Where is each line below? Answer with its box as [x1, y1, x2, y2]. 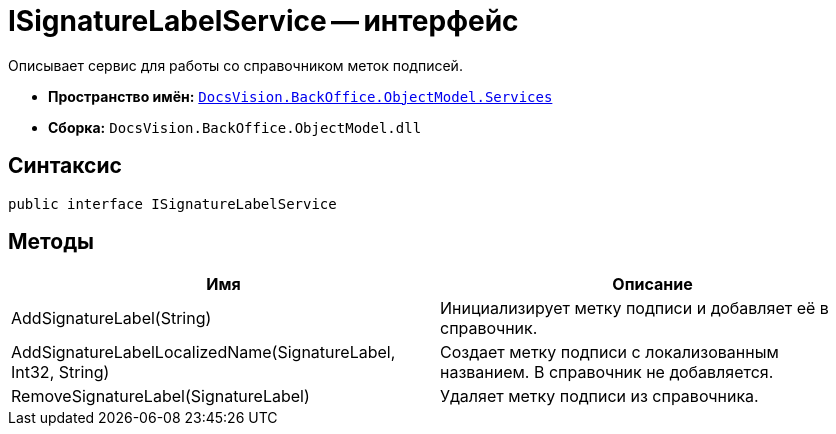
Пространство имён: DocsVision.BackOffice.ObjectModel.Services [48, 87, 553, 105]
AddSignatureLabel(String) [11, 308, 212, 329]
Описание [612, 274, 693, 295]
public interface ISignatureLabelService [8, 195, 337, 212]
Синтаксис [8, 153, 122, 179]
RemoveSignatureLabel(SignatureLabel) [11, 386, 310, 407]
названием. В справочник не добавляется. [440, 362, 774, 383]
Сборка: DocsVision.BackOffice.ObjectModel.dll [48, 118, 422, 136]
